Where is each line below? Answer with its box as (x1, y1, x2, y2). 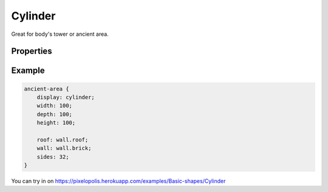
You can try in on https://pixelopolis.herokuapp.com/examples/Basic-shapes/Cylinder (11, 177, 226, 185)
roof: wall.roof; (36, 136, 89, 143)
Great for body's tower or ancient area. (11, 30, 109, 38)
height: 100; (36, 119, 76, 126)
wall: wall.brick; (36, 145, 92, 152)
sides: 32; (36, 153, 69, 160)
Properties (11, 46, 52, 57)
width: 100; (36, 102, 73, 109)
